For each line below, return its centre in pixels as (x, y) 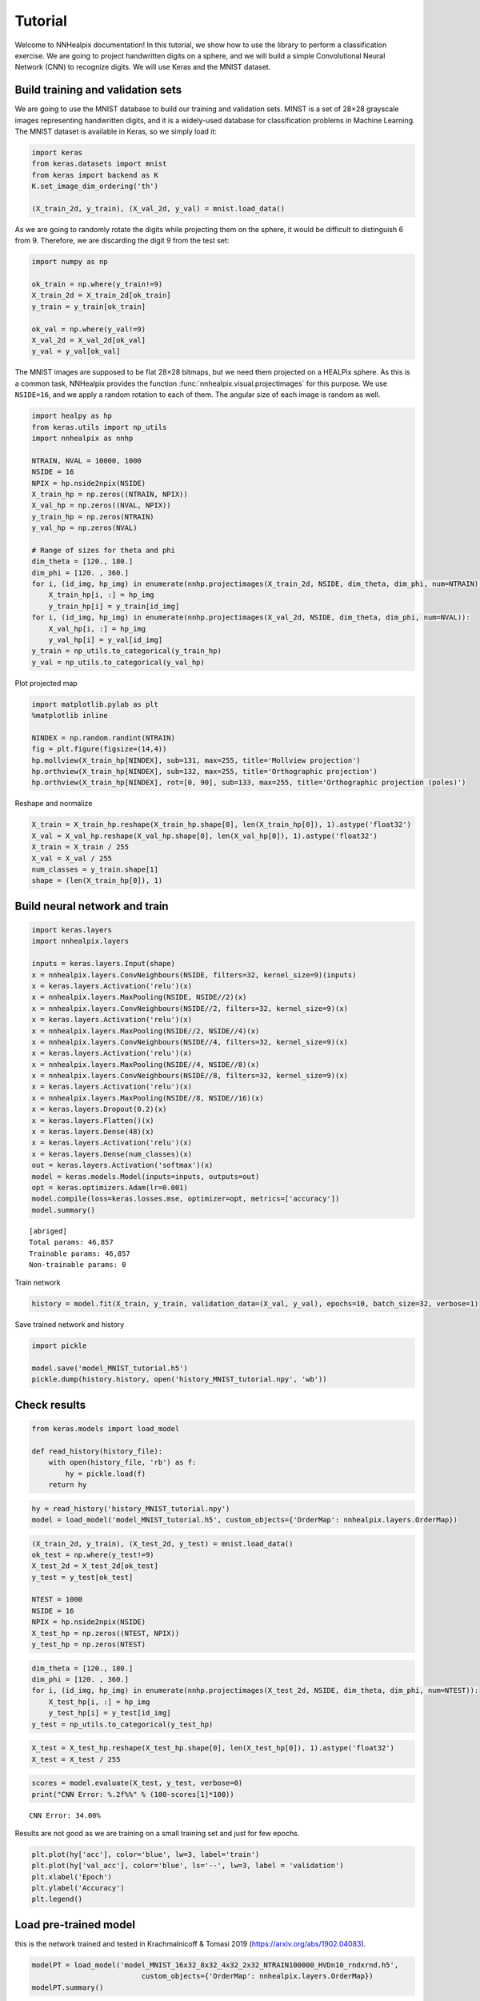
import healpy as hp (72, 416)
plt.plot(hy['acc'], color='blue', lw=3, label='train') (146, 1854)
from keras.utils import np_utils (99, 427)
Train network (38, 1283)
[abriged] (48, 1231)
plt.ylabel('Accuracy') (78, 1888)
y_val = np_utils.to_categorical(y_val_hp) (118, 662)
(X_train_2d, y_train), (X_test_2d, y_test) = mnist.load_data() (162, 1544)
